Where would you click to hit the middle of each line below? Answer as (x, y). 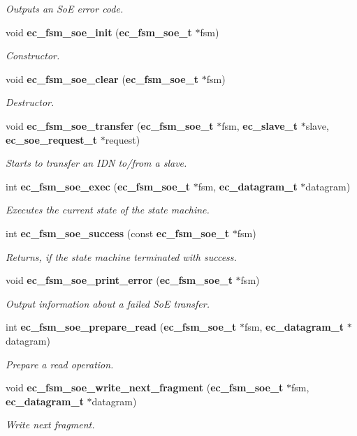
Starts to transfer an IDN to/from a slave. (96, 163)
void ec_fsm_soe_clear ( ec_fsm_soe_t (102, 78)
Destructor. (30, 102)
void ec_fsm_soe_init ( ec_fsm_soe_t (99, 32)
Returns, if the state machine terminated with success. (121, 256)
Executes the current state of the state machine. (108, 210)
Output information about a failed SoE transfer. (108, 303)
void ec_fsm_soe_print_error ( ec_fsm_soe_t (119, 280)
